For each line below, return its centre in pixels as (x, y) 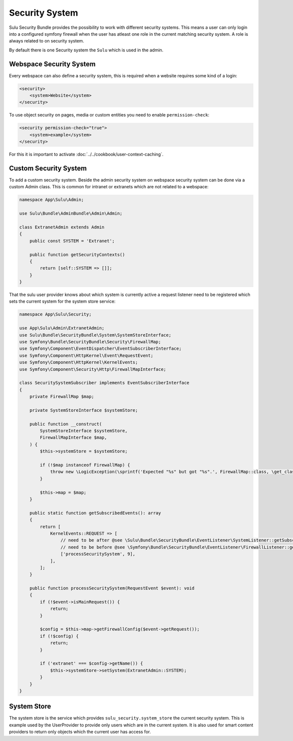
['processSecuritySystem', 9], (98, 554)
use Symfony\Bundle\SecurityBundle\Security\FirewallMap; (90, 342)
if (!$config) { (59, 636)
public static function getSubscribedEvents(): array (95, 513)
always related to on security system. (47, 41)
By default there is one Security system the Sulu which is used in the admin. (86, 50)
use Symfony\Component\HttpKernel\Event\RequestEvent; (86, 355)
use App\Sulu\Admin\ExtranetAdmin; (62, 328)
